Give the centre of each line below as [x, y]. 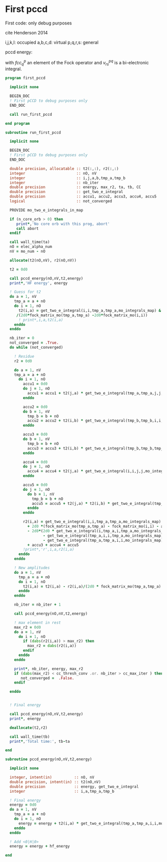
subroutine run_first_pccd [33, 132]
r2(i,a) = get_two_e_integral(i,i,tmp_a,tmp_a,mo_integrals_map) [92, 522]
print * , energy [25, 719]
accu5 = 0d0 [36, 485]
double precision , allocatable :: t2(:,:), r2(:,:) [64, 169]
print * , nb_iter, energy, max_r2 [49, 669]
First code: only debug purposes [39, 23]
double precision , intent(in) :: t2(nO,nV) [55, 782]
